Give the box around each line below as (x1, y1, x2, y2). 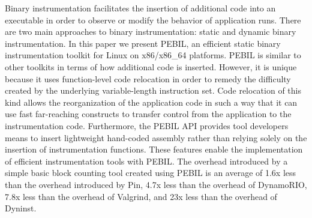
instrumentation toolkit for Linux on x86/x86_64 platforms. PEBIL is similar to (5, 49, 301, 61)
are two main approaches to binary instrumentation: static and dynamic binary (5, 25, 296, 38)
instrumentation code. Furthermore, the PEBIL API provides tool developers (5, 119, 289, 132)
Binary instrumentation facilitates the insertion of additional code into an (5, 2, 276, 14)
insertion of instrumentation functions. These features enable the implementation (5, 143, 303, 156)
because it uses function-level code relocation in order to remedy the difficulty (5, 72, 291, 85)
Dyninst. (5, 202, 37, 214)
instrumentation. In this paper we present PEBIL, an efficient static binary (5, 37, 281, 49)
